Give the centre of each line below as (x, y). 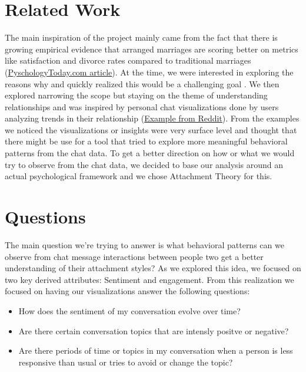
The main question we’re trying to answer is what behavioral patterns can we (144, 244)
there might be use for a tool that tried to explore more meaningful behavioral (146, 141)
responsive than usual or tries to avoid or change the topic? (126, 362)
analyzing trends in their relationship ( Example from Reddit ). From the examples (152, 118)
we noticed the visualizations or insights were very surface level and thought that (151, 129)
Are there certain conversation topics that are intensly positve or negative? (154, 330)
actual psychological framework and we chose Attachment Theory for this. (139, 176)
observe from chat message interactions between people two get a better (134, 256)
